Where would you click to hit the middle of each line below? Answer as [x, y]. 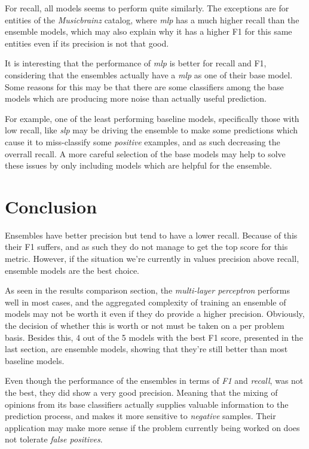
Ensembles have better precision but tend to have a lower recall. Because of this [151, 235]
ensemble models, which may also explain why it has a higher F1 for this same [149, 31]
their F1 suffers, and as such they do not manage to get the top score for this [146, 247]
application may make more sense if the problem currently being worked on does [152, 427]
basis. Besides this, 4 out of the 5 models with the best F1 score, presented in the [154, 337]
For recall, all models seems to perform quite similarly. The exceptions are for [147, 8]
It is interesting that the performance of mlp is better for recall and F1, [136, 63]
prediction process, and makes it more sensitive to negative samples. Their [140, 416]
